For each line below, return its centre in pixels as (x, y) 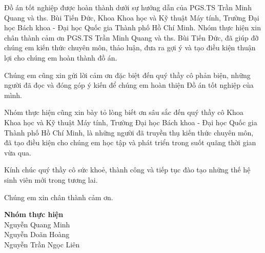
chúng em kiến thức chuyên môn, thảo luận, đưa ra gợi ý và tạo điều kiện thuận (130, 47)
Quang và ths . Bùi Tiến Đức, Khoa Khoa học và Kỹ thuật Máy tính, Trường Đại (132, 17)
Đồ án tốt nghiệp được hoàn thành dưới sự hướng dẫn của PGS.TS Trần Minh (128, 7)
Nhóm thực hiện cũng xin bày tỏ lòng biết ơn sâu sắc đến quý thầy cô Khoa (124, 112)
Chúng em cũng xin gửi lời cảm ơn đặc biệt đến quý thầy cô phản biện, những (127, 75)
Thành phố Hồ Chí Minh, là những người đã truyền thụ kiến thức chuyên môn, (129, 132)
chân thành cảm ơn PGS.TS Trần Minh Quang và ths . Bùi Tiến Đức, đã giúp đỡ (131, 37)
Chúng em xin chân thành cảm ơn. (59, 197)
